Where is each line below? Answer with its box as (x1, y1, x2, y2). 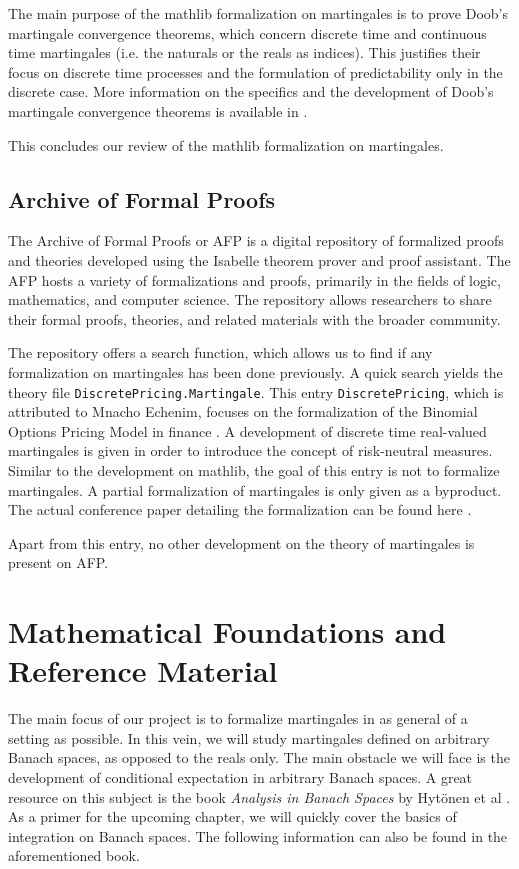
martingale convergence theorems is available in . (8, 100, 308, 121)
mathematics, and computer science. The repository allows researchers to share (8, 289, 492, 310)
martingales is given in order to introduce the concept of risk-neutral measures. (8, 440, 493, 461)
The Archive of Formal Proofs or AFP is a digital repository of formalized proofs (8, 230, 504, 251)
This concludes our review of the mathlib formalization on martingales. (8, 134, 444, 155)
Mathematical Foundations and (8, 611, 447, 652)
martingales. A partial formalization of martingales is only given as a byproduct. (8, 479, 502, 500)
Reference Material (8, 650, 278, 691)
